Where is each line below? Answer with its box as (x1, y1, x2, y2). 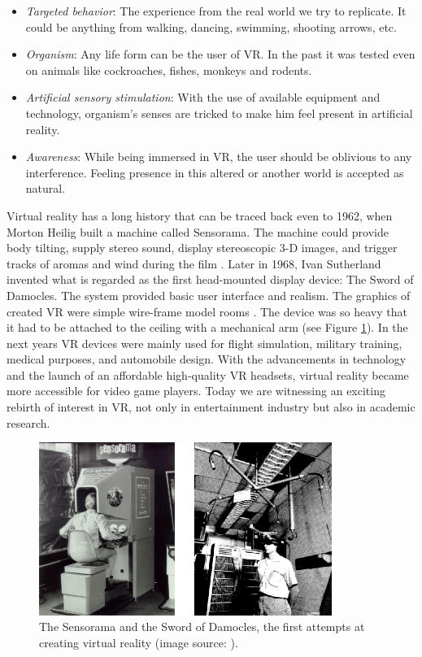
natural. (25, 180, 66, 197)
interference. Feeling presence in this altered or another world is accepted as (25, 163, 404, 181)
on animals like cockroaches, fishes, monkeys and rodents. (25, 61, 312, 78)
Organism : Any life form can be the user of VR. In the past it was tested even (25, 46, 415, 63)
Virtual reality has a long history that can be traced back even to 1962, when (7, 207, 393, 224)
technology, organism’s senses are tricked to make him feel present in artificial (25, 104, 413, 121)
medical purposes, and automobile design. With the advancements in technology (7, 350, 407, 368)
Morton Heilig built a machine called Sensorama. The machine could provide (7, 223, 389, 240)
